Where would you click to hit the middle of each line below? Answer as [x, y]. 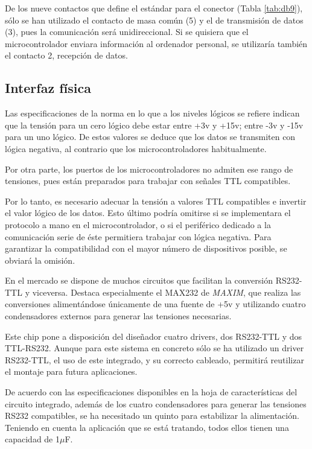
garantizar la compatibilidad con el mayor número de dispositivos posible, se [146, 248]
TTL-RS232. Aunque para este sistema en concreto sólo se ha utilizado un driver [154, 348]
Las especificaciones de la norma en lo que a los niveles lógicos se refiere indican [152, 113]
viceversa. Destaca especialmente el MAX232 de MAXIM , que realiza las [167, 292]
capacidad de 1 [32, 439]
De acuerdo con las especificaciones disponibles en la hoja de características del [151, 392]
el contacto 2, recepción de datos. [66, 55]
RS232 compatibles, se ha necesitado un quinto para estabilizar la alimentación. [152, 416]
